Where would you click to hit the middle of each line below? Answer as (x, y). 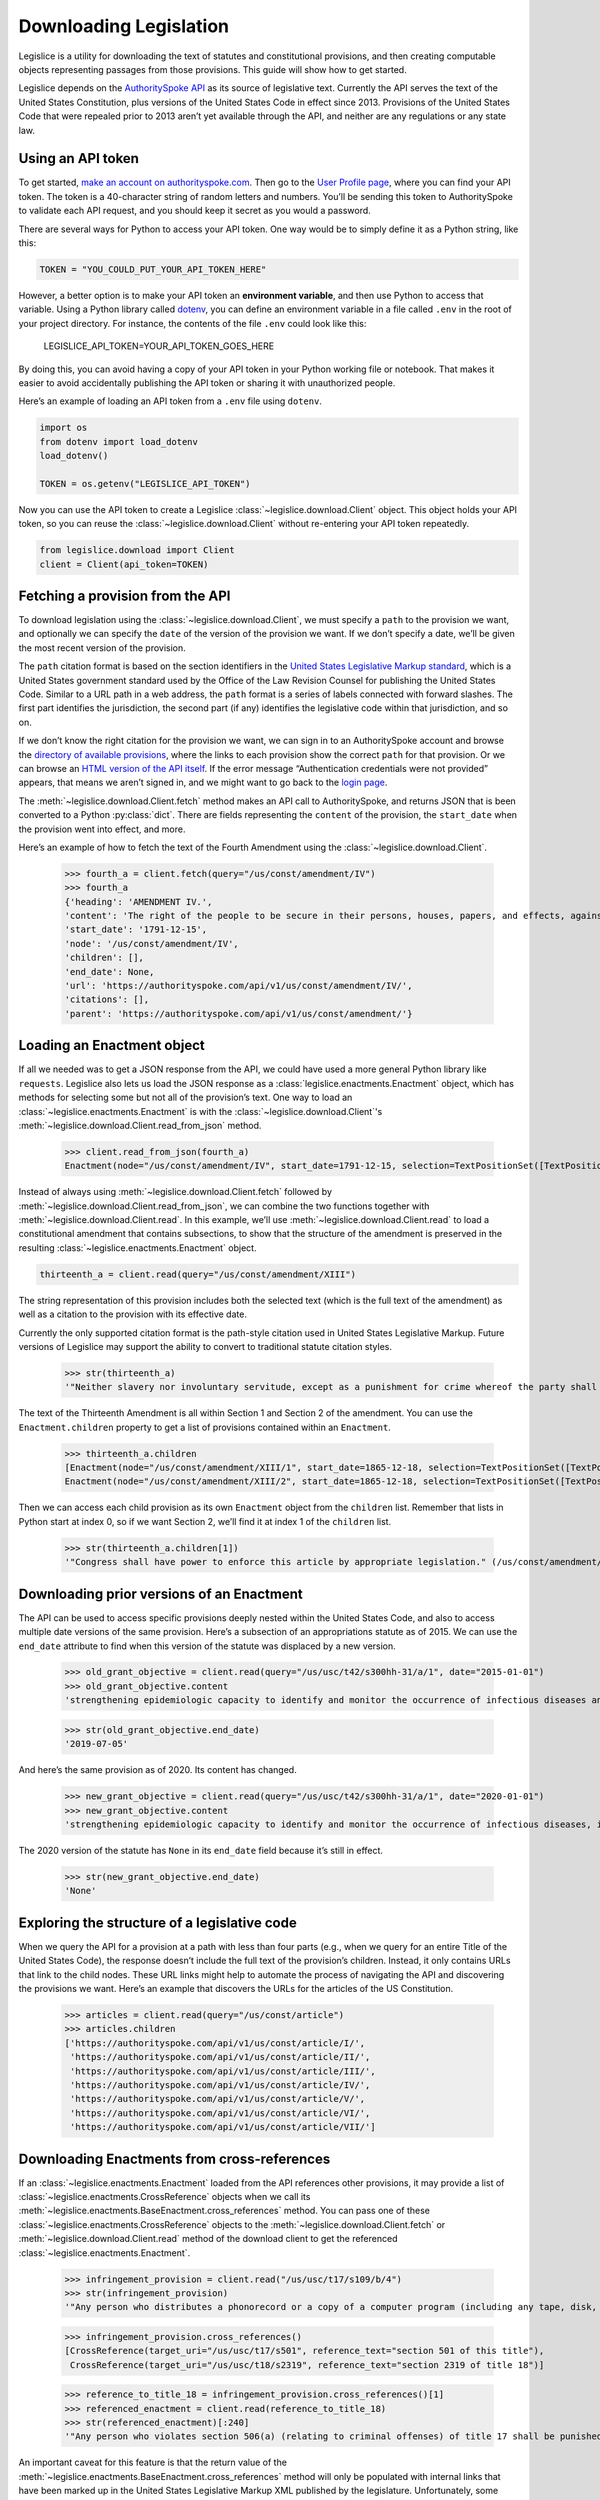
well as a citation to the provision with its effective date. (132, 1314)
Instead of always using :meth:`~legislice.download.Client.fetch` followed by (175, 1192)
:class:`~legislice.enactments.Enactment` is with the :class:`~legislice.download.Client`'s (200, 1111)
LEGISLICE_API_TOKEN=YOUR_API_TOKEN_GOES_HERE (159, 346)
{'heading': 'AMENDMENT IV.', (138, 901)
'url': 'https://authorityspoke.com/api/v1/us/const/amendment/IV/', (238, 986)
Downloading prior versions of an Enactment (161, 1593)
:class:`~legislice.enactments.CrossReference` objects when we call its (164, 2197)
